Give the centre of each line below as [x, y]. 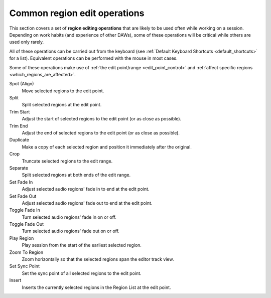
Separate [19, 168]
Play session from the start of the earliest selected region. [82, 245]
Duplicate [19, 140]
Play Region [22, 238]
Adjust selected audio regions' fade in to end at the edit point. [86, 189]
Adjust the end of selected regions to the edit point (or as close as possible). [101, 133]
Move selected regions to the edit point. [63, 91]
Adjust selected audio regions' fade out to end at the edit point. [87, 203]
